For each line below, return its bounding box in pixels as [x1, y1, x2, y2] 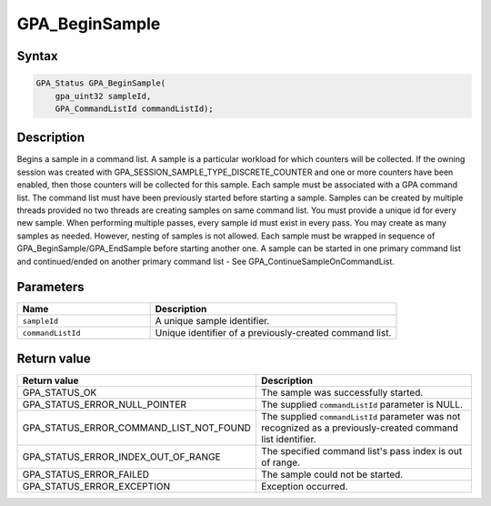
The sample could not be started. [260, 468, 404, 481]
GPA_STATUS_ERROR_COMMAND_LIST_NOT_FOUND [22, 421, 252, 434]
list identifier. [260, 432, 317, 445]
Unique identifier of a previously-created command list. [155, 327, 392, 339]
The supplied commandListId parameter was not [260, 410, 461, 422]
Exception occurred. [260, 480, 348, 492]
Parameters [16, 279, 85, 295]
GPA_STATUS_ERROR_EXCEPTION [22, 480, 171, 492]
